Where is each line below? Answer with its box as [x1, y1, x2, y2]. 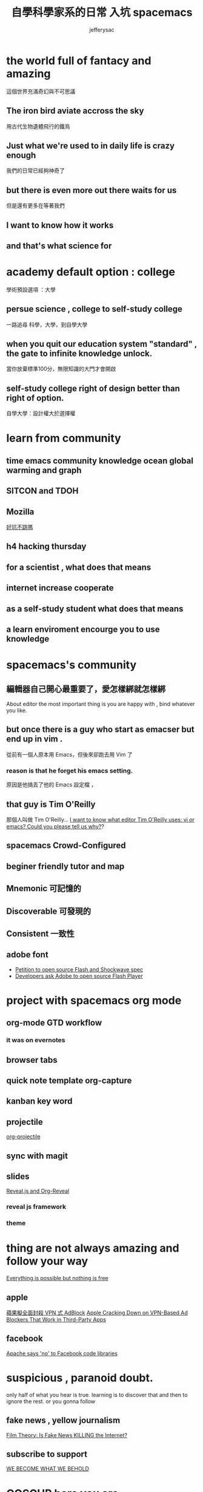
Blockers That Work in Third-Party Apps [6, 1315, 106, 1323]
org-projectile [6, 1133, 41, 1140]
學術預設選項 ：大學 [6, 285, 56, 293]
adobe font [6, 950, 48, 960]
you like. [6, 707, 27, 714]
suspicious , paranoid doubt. [6, 1371, 153, 1385]
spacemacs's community [6, 658, 137, 672]
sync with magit [6, 1151, 68, 1161]
